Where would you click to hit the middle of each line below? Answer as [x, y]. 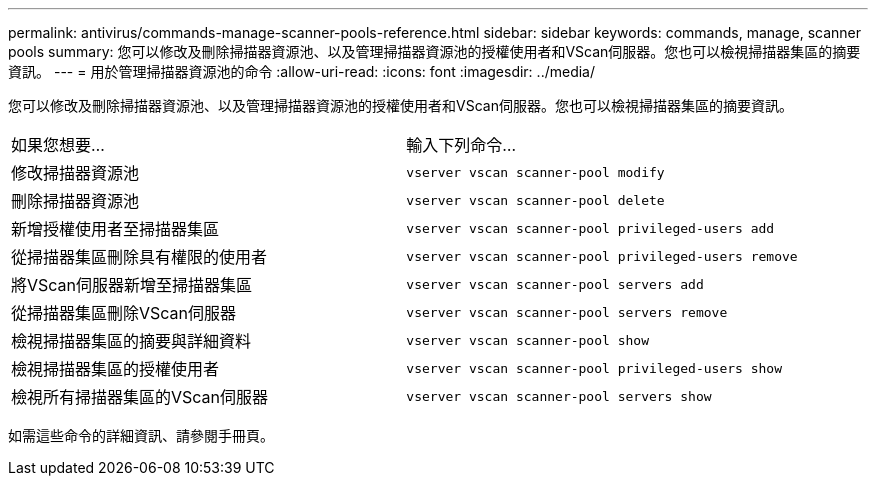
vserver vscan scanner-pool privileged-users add [590, 228]
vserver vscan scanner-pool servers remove [567, 312]
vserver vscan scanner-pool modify [535, 172]
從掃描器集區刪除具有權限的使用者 [139, 257]
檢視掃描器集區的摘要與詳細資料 [131, 341]
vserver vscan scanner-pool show [527, 340]
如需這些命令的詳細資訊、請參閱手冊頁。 [141, 435]
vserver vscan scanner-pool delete [535, 200]
